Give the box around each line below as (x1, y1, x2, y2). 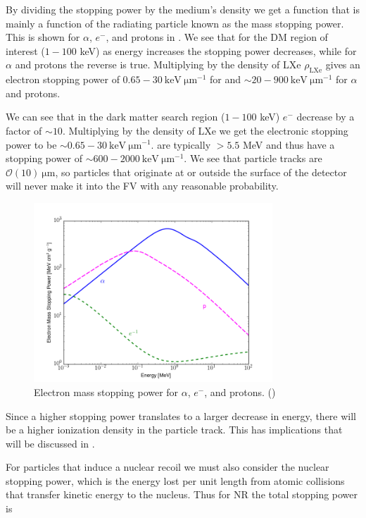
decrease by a (296, 109, 355, 124)
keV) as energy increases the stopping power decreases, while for (80, 43, 357, 58)
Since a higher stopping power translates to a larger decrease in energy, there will (6, 408, 356, 423)
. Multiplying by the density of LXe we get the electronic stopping (62, 123, 348, 137)
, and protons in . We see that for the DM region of (106, 30, 328, 44)
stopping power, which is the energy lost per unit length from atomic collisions (6, 473, 345, 488)
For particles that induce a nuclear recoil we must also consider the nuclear (6, 460, 329, 474)
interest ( (6, 43, 45, 58)
